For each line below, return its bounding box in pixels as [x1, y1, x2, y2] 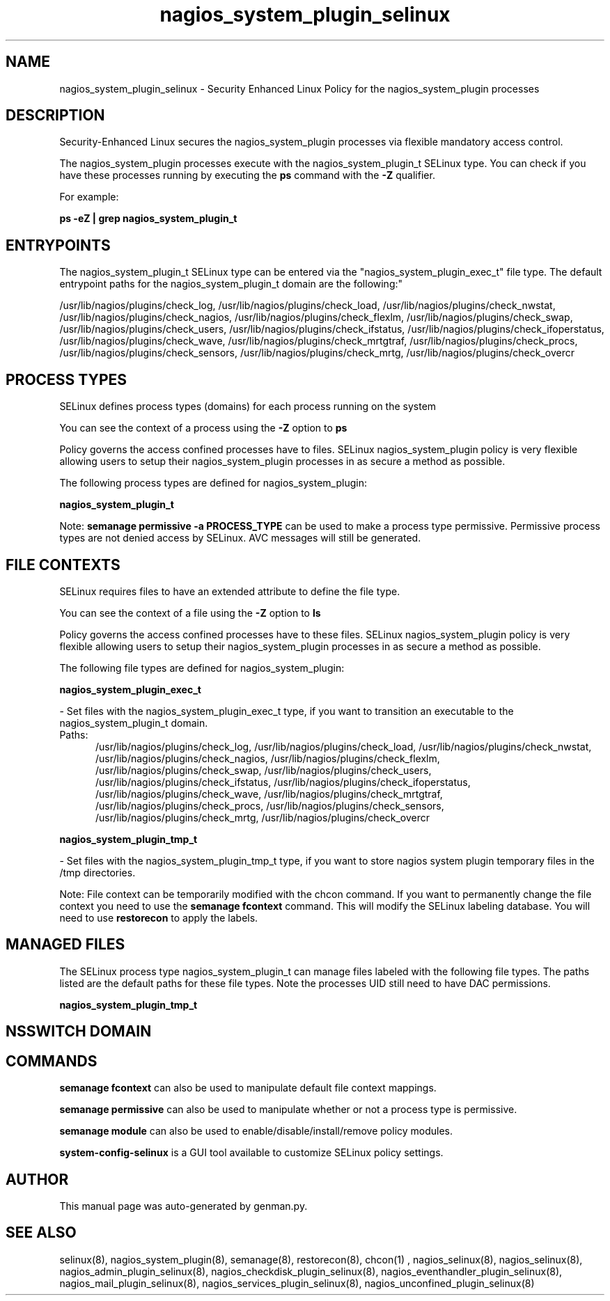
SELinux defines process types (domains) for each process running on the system [59, 400, 437, 413]
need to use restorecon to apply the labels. [59, 911, 258, 924]
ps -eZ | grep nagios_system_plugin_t [59, 212, 237, 225]
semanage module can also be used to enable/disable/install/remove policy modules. [59, 1125, 453, 1137]
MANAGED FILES [6, 936, 125, 954]
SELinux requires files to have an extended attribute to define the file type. [59, 585, 400, 597]
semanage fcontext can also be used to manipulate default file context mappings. [59, 1082, 437, 1094]
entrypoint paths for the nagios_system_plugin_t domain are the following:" [59, 278, 403, 290]
